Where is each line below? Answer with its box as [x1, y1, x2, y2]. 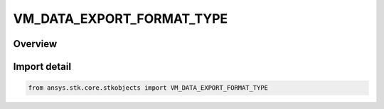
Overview [13, 38, 58, 50]
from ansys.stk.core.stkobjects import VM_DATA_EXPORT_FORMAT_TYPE [28, 84, 269, 92]
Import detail [13, 61, 71, 73]
